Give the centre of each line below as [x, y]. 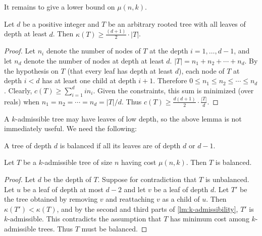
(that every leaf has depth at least [120, 70]
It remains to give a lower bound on [60, 7]
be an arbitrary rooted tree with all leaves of [177, 23]
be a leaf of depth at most [63, 189]
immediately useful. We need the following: [70, 128]
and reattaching [130, 199]
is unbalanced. [227, 179]
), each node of [201, 70]
